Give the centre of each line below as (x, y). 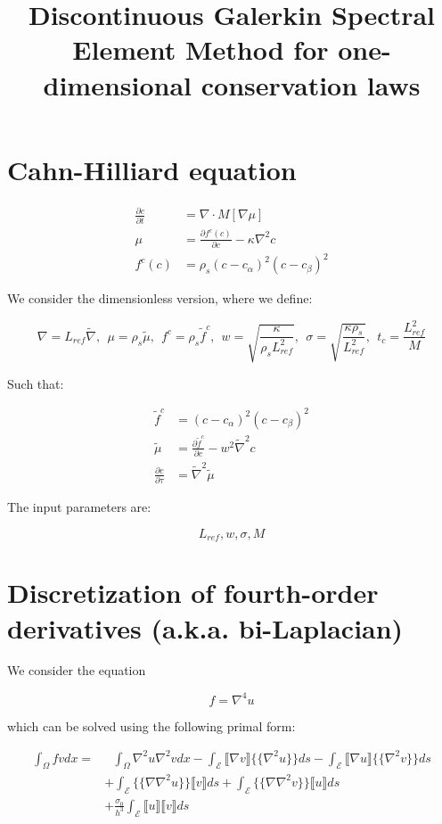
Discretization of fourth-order (193, 593)
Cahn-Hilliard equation (152, 169)
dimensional (118, 84)
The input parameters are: (79, 507)
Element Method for (201, 49)
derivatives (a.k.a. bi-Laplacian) (205, 627)
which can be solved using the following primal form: (151, 725)
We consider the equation (77, 670)
